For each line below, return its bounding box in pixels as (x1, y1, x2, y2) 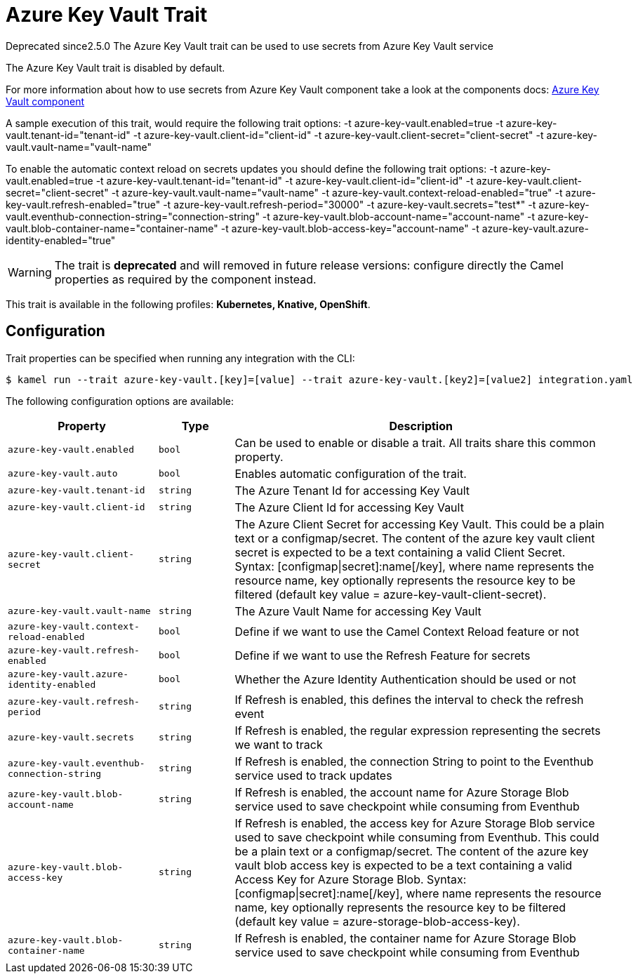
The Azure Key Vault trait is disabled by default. (6, 61, 225, 74)
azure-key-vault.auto (8, 468, 118, 479)
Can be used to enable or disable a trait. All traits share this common (234, 435, 596, 450)
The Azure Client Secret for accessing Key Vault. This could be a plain (234, 517, 605, 531)
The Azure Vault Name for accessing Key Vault (234, 604, 481, 618)
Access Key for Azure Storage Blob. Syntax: (234, 872, 467, 886)
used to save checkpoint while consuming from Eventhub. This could (234, 830, 599, 844)
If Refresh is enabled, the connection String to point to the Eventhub (234, 754, 594, 768)
